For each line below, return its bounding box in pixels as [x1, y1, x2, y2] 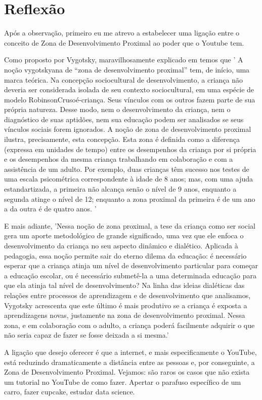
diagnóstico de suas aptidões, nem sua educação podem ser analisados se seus [4, 114, 244, 124]
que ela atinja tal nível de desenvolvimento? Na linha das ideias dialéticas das [4, 280, 245, 290]
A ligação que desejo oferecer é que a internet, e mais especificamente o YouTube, [4, 346, 257, 357]
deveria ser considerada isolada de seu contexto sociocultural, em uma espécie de [4, 84, 254, 95]
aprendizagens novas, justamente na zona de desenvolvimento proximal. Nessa [4, 310, 245, 320]
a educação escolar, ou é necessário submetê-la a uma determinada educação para [4, 270, 256, 280]
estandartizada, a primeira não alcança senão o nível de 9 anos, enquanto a [4, 184, 237, 194]
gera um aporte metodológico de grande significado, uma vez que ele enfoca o [4, 230, 244, 241]
